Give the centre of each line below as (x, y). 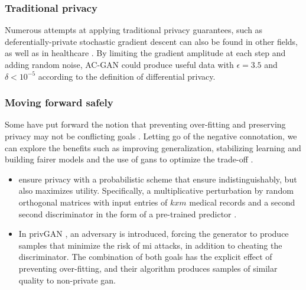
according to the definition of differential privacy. (127, 76)
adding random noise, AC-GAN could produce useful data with (119, 64)
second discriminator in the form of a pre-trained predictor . (128, 214)
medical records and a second (242, 202)
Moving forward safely (59, 102)
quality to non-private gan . (67, 280)
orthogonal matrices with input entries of (93, 202)
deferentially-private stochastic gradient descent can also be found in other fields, (151, 41)
